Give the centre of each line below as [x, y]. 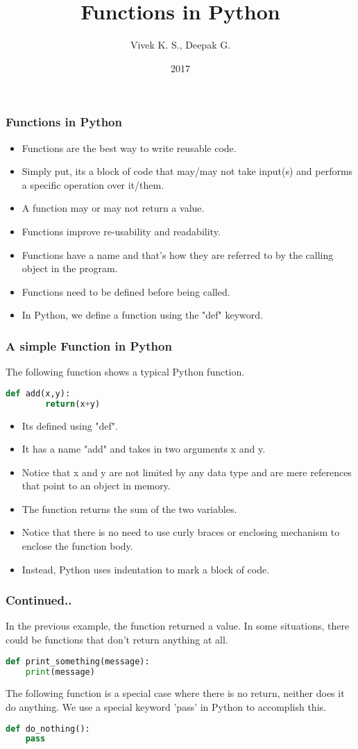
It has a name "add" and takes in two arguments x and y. [144, 449]
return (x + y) [73, 404]
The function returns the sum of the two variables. [129, 508]
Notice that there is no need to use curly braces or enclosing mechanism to [181, 532]
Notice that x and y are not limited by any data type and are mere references [187, 472]
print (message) [60, 672]
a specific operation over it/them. [93, 184]
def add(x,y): [38, 393]
